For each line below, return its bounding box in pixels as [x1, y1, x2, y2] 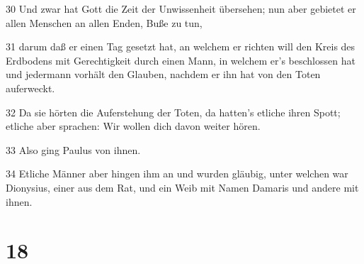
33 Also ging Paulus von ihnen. [6, 142, 141, 157]
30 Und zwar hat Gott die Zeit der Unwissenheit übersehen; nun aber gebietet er [6, 1, 356, 16]
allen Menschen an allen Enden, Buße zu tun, [6, 15, 203, 30]
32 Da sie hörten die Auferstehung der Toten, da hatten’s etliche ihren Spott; [6, 104, 341, 119]
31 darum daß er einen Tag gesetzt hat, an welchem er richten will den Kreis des [6, 39, 356, 54]
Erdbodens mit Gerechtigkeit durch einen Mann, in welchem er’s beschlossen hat [6, 53, 356, 67]
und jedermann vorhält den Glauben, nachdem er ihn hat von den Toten [6, 67, 321, 82]
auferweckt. [6, 80, 55, 95]
